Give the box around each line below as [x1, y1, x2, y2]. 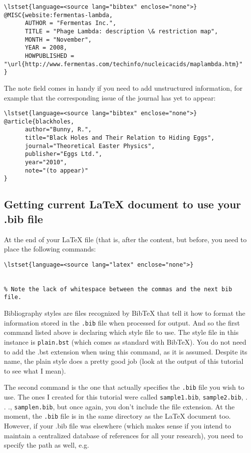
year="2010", [25, 159, 67, 166]
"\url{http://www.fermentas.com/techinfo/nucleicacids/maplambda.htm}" [4, 60, 243, 68]
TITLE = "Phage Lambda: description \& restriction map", [25, 27, 218, 35]
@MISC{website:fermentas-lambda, [4, 11, 113, 19]
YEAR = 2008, [25, 44, 67, 51]
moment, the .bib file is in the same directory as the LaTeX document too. [4, 411, 231, 421]
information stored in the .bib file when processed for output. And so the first [4, 317, 240, 327]
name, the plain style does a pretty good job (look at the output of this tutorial [4, 356, 244, 366]
